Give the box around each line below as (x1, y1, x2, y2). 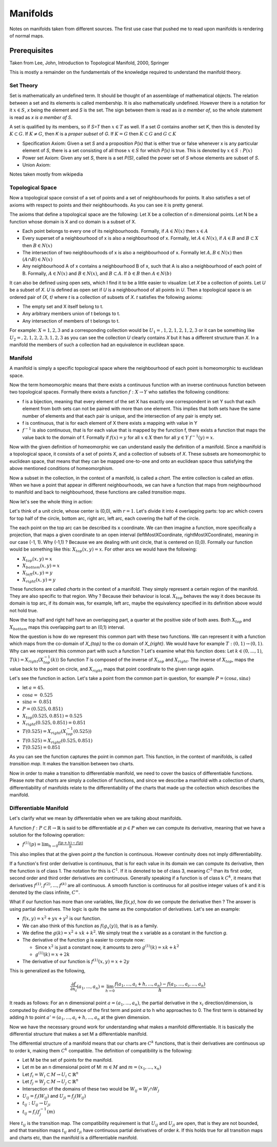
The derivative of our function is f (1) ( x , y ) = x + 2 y (22, 958, 130, 964)
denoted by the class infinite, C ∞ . (9, 889, 80, 895)
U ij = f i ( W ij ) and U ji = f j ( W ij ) (22, 1093, 86, 1100)
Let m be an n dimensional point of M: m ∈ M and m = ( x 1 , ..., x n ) (22, 1064, 162, 1071)
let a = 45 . (22, 685, 45, 691)
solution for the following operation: (9, 832, 85, 838)
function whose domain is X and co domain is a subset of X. (9, 218, 136, 224)
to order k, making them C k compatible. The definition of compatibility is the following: (9, 1047, 192, 1054)
